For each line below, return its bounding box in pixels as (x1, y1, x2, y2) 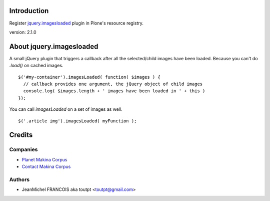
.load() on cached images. (9, 63, 63, 69)
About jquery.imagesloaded (9, 42, 98, 51)
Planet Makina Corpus (21, 156, 67, 162)
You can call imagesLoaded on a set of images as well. (9, 106, 122, 112)
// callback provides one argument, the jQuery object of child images (23, 81, 203, 87)
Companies (9, 146, 38, 153)
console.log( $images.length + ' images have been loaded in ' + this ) (23, 88, 205, 94)
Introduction (9, 7, 49, 15)
